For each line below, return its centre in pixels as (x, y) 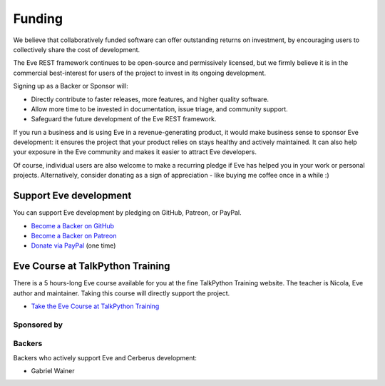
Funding (38, 19)
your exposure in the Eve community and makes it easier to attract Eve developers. (135, 152)
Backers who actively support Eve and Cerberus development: (105, 357)
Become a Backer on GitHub (72, 225)
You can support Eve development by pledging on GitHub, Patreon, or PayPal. (127, 213)
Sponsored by (38, 325)
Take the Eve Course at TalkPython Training (95, 306)
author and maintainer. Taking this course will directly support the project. (122, 293)
